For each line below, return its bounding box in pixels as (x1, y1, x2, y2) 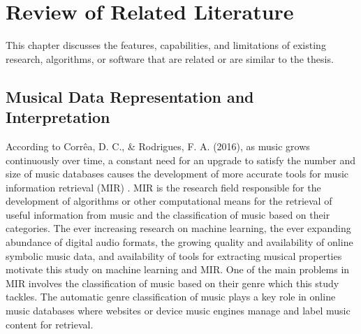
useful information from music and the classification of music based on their (6, 207, 330, 222)
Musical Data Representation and (6, 85, 254, 107)
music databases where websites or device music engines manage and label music (6, 303, 351, 318)
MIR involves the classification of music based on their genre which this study (6, 275, 339, 290)
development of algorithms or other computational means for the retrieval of (6, 194, 332, 208)
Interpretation (6, 106, 110, 128)
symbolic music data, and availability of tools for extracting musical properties (6, 248, 342, 263)
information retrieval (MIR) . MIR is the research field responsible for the (6, 180, 321, 194)
